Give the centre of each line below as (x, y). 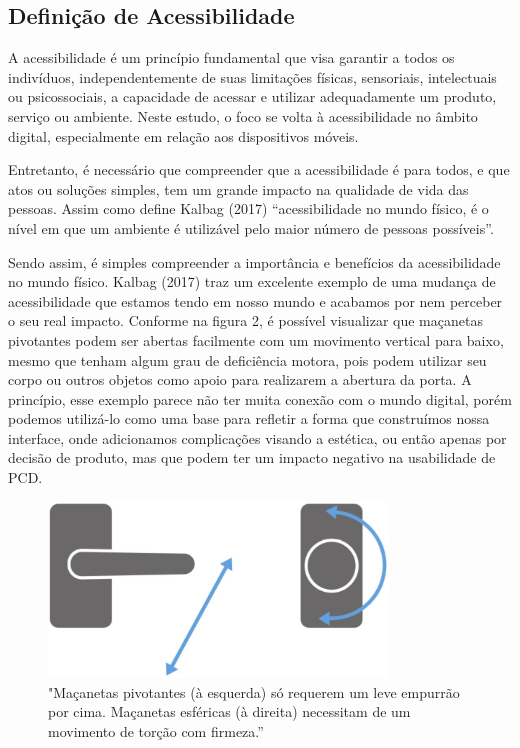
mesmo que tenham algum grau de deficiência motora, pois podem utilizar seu (247, 359)
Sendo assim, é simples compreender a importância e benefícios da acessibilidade (254, 261)
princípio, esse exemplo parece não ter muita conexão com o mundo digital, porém (260, 398)
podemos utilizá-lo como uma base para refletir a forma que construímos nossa (249, 418)
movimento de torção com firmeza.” (156, 731)
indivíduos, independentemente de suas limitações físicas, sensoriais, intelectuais (252, 76)
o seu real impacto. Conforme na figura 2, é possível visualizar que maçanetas (245, 320)
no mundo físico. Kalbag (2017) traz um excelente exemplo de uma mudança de (252, 281)
